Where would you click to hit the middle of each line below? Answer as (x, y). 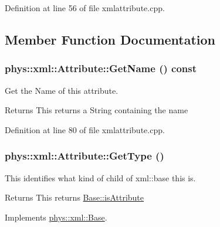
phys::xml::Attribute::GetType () (84, 156)
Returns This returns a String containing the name (97, 110)
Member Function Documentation (110, 39)
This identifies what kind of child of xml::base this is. (100, 177)
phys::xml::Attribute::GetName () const (101, 68)
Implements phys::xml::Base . (56, 217)
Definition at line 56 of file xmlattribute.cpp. (85, 8)
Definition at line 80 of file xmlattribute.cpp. (85, 129)
